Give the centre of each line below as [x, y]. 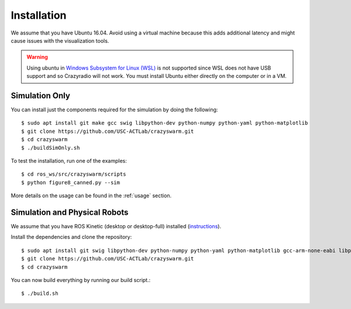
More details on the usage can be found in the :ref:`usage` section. [91, 195]
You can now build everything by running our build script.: [81, 280]
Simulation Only [40, 96]
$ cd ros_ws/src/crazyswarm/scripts [74, 174]
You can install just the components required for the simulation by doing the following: [114, 110]
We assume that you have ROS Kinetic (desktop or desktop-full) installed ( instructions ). [116, 226]
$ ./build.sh [40, 293]
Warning [37, 57]
